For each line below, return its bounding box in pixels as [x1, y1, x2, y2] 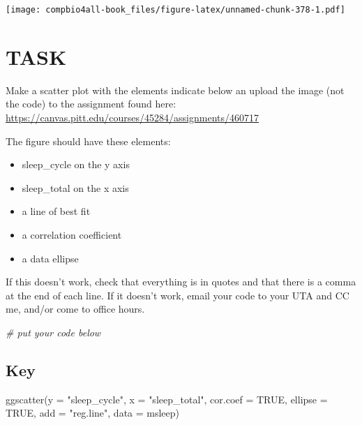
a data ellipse [22, 251, 79, 265]
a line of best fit [22, 204, 91, 218]
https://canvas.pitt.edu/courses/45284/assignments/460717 [6, 110, 259, 124]
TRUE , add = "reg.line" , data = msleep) [6, 405, 180, 420]
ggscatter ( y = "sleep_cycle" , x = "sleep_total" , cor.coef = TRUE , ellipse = [6, 392, 328, 406]
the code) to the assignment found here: [6, 96, 176, 111]
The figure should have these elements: [6, 133, 171, 148]
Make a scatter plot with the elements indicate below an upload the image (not [6, 82, 345, 97]
